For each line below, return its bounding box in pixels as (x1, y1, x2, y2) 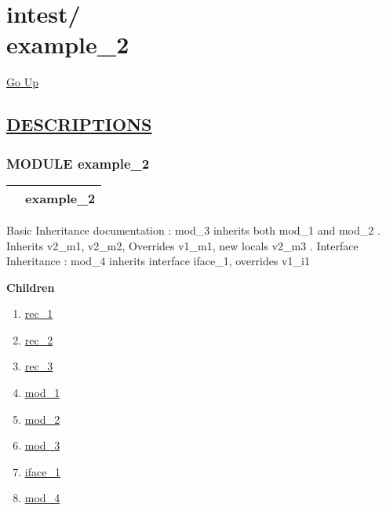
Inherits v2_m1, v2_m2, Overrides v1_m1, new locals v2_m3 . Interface (6, 237, 359, 253)
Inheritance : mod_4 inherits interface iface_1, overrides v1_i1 (6, 253, 310, 269)
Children (6, 279, 55, 295)
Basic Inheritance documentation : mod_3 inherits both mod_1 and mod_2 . (6, 221, 381, 238)
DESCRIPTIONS (6, 112, 152, 137)
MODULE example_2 (6, 153, 150, 173)
